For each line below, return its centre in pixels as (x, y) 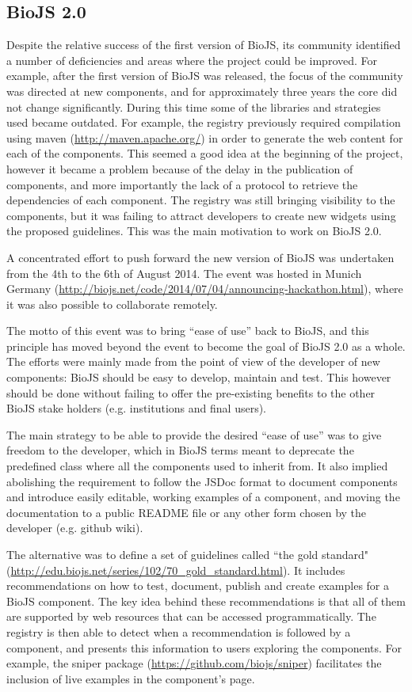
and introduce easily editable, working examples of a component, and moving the (203, 497)
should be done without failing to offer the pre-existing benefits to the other (191, 392)
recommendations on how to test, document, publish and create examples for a (198, 586)
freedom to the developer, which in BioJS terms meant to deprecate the (180, 450)
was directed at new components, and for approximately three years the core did (202, 91)
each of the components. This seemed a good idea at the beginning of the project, (205, 153)
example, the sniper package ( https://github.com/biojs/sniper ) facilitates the (194, 663)
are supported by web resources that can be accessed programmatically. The (191, 616)
